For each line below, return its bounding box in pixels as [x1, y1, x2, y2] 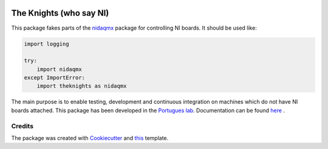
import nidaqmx [36, 65, 82, 73]
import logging [24, 40, 69, 47]
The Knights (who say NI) [11, 8, 109, 18]
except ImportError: [24, 74, 85, 81]
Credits [11, 122, 33, 130]
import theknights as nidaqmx [36, 82, 127, 90]
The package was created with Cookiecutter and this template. [11, 134, 169, 142]
